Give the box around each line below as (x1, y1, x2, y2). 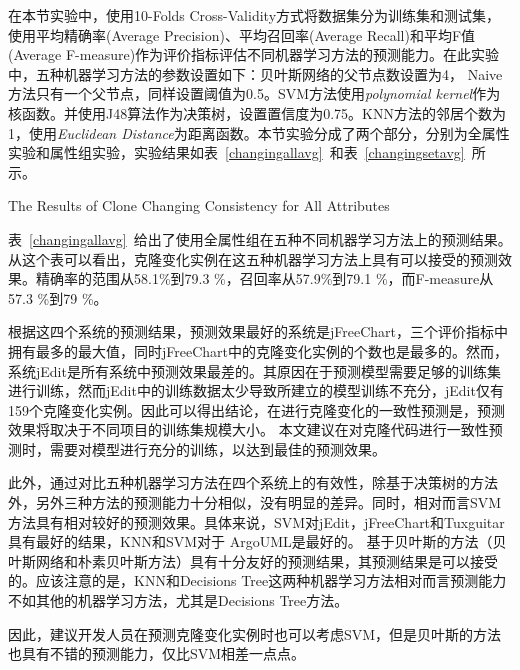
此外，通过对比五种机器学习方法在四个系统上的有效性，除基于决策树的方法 (8, 472, 498, 493)
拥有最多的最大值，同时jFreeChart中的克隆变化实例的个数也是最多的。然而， (8, 340, 509, 361)
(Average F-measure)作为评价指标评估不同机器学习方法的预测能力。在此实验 (8, 44, 500, 65)
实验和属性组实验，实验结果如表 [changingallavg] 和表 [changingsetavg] (8, 142, 465, 163)
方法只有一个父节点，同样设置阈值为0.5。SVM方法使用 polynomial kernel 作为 (8, 83, 501, 104)
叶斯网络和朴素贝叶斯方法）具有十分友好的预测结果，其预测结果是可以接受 (8, 550, 498, 571)
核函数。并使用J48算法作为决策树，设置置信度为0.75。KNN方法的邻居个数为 (8, 102, 506, 123)
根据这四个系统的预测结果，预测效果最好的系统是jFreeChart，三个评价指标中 (8, 321, 509, 342)
